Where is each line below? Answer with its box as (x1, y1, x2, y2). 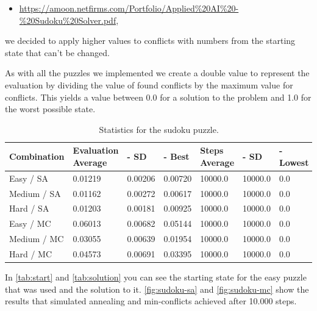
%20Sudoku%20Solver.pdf (19, 13, 116, 26)
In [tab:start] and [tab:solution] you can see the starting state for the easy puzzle (5, 271, 307, 284)
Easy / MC (9, 217, 51, 230)
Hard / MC (9, 248, 52, 260)
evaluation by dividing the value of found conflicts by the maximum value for (5, 78, 293, 91)
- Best (163, 150, 190, 163)
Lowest (279, 155, 309, 168)
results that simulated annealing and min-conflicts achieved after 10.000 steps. (5, 295, 297, 307)
